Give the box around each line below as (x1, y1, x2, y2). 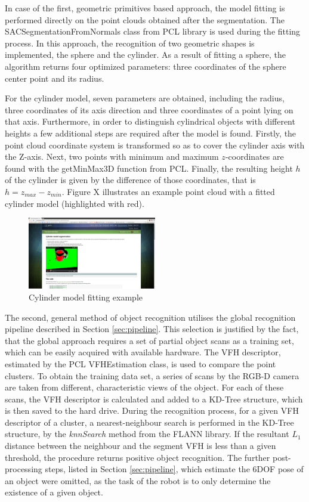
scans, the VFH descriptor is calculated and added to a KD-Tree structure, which (5, 392, 303, 405)
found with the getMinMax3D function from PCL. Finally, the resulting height (5, 162, 293, 174)
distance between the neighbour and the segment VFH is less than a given (5, 439, 276, 452)
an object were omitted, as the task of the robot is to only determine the (5, 474, 271, 486)
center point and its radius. (5, 72, 104, 84)
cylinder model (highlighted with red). (5, 197, 144, 209)
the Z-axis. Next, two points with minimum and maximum (5, 150, 219, 163)
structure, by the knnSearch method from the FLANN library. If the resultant (5, 427, 289, 440)
